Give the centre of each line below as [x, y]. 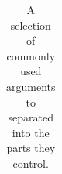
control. [31, 163]
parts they [31, 148]
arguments [31, 86]
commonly [31, 55]
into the [31, 132]
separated [31, 117]
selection [31, 25]
